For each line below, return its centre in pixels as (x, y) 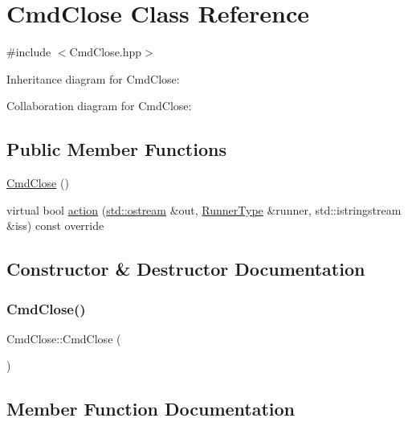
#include (29, 52)
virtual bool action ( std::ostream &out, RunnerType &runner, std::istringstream (204, 209)
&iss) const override (55, 225)
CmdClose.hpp (106, 52)
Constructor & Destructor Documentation (186, 269)
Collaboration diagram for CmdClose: (99, 106)
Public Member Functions (116, 149)
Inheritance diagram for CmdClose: (93, 78)
